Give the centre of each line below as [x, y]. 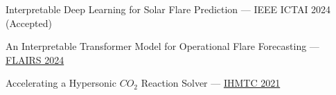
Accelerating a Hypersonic [61, 83]
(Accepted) [29, 23]
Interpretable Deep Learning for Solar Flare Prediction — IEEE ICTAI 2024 [168, 9]
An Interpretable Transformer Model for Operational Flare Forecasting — [162, 46]
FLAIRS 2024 [35, 59]
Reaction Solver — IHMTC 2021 [211, 83]
